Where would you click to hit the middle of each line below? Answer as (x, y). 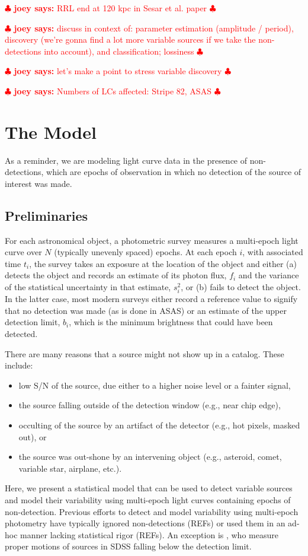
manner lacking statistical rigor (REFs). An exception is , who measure (149, 534)
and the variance (269, 275)
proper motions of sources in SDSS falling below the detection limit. (128, 546)
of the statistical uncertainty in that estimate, (88, 287)
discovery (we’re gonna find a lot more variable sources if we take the (130, 39)
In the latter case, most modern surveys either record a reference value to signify (151, 299)
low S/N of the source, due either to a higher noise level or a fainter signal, (155, 385)
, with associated (273, 252)
